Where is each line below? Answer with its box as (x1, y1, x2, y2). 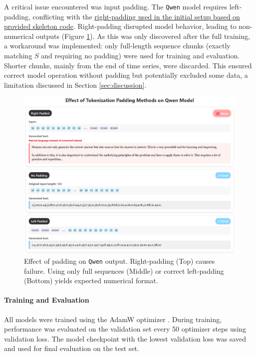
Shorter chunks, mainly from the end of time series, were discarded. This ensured (4, 60, 252, 70)
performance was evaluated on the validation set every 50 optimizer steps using (4, 324, 247, 334)
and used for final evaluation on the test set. (4, 343, 139, 354)
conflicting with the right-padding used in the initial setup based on (32, 11, 240, 21)
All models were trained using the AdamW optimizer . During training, (4, 314, 222, 324)
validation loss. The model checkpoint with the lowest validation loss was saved (4, 333, 247, 344)
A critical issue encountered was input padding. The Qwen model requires (4, 1, 228, 11)
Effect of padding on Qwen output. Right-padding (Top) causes (24, 255, 215, 266)
